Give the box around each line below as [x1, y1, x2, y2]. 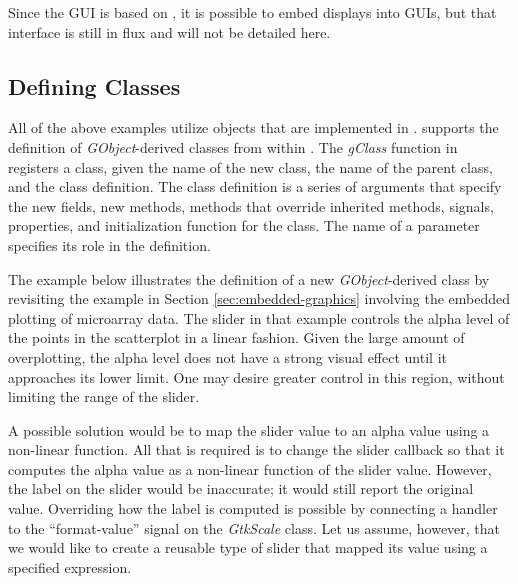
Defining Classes [8, 70, 181, 101]
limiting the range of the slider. [8, 386, 200, 407]
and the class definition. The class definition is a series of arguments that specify [8, 176, 502, 197]
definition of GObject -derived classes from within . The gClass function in [8, 136, 458, 157]
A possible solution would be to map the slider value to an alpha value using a [8, 419, 490, 440]
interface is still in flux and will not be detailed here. [8, 21, 331, 42]
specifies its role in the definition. [8, 234, 211, 255]
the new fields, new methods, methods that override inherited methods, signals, [8, 195, 494, 216]
